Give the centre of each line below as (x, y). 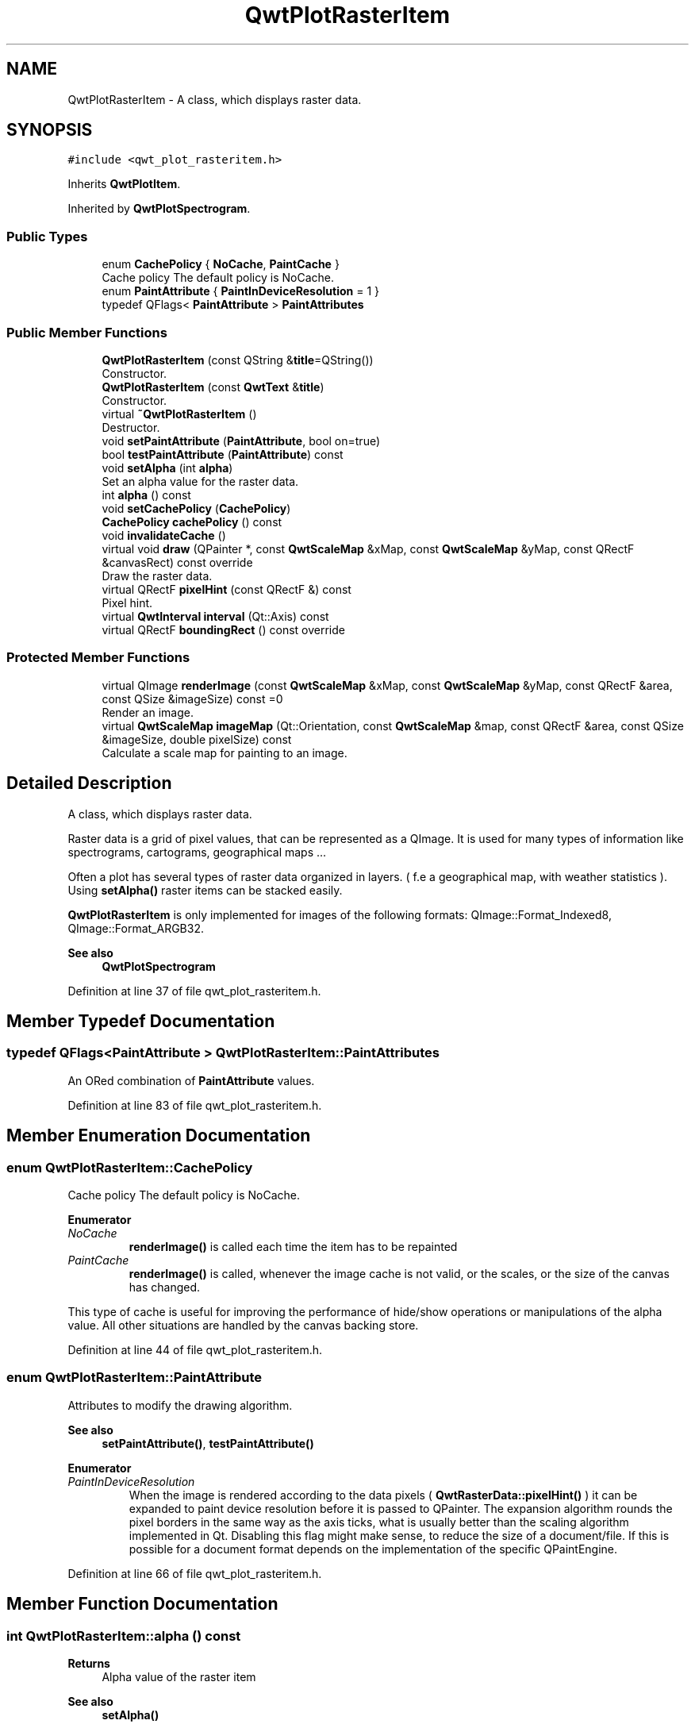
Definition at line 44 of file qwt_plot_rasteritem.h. (195, 1349)
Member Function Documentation (142, 1604)
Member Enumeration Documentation (159, 1136)
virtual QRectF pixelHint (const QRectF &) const (227, 589)
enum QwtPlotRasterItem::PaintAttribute (134, 1378)
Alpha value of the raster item (179, 1676)
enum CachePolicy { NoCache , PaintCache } (221, 264)
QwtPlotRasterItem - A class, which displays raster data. (215, 99)
